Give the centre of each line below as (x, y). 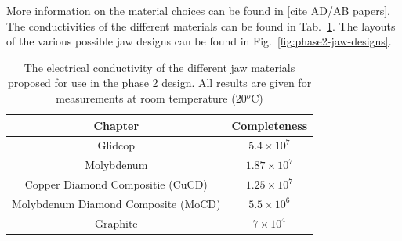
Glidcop (116, 145)
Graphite (116, 223)
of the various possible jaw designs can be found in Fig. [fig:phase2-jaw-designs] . (199, 41)
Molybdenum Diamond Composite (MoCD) (116, 203)
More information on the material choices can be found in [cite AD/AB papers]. (198, 10)
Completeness (270, 125)
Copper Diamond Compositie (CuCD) (116, 184)
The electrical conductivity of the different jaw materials (159, 67)
